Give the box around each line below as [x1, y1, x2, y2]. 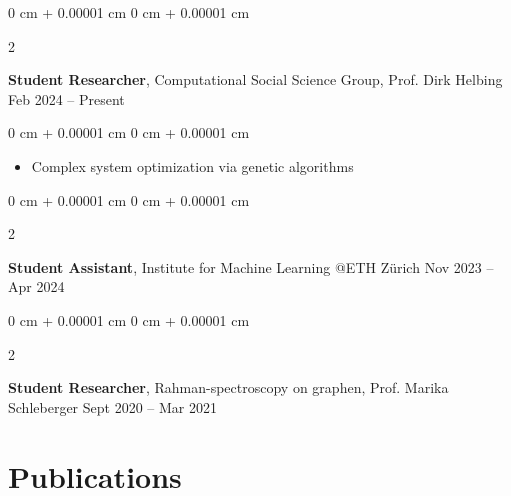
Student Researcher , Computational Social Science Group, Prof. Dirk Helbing [8, 69, 503, 90]
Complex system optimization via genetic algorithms [31, 155, 354, 176]
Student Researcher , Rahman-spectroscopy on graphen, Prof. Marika [8, 377, 449, 398]
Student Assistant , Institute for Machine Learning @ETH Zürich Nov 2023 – [8, 256, 494, 277]
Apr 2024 [8, 276, 65, 297]
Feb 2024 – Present [8, 88, 125, 109]
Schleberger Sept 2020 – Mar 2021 [8, 396, 217, 417]
